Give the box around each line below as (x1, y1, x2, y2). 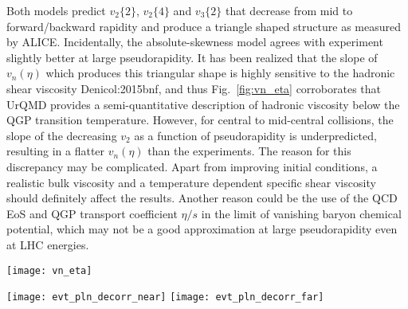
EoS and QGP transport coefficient (6, 205, 178, 221)
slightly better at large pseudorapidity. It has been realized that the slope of (6, 49, 378, 65)
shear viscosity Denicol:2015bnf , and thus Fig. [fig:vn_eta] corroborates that (6, 80, 382, 96)
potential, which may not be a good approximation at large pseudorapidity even (6, 221, 398, 237)
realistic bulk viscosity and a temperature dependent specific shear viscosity (6, 174, 376, 190)
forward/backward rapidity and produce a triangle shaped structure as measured (6, 18, 401, 34)
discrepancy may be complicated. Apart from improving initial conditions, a (6, 158, 378, 174)
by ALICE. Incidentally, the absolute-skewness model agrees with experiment (6, 33, 383, 50)
